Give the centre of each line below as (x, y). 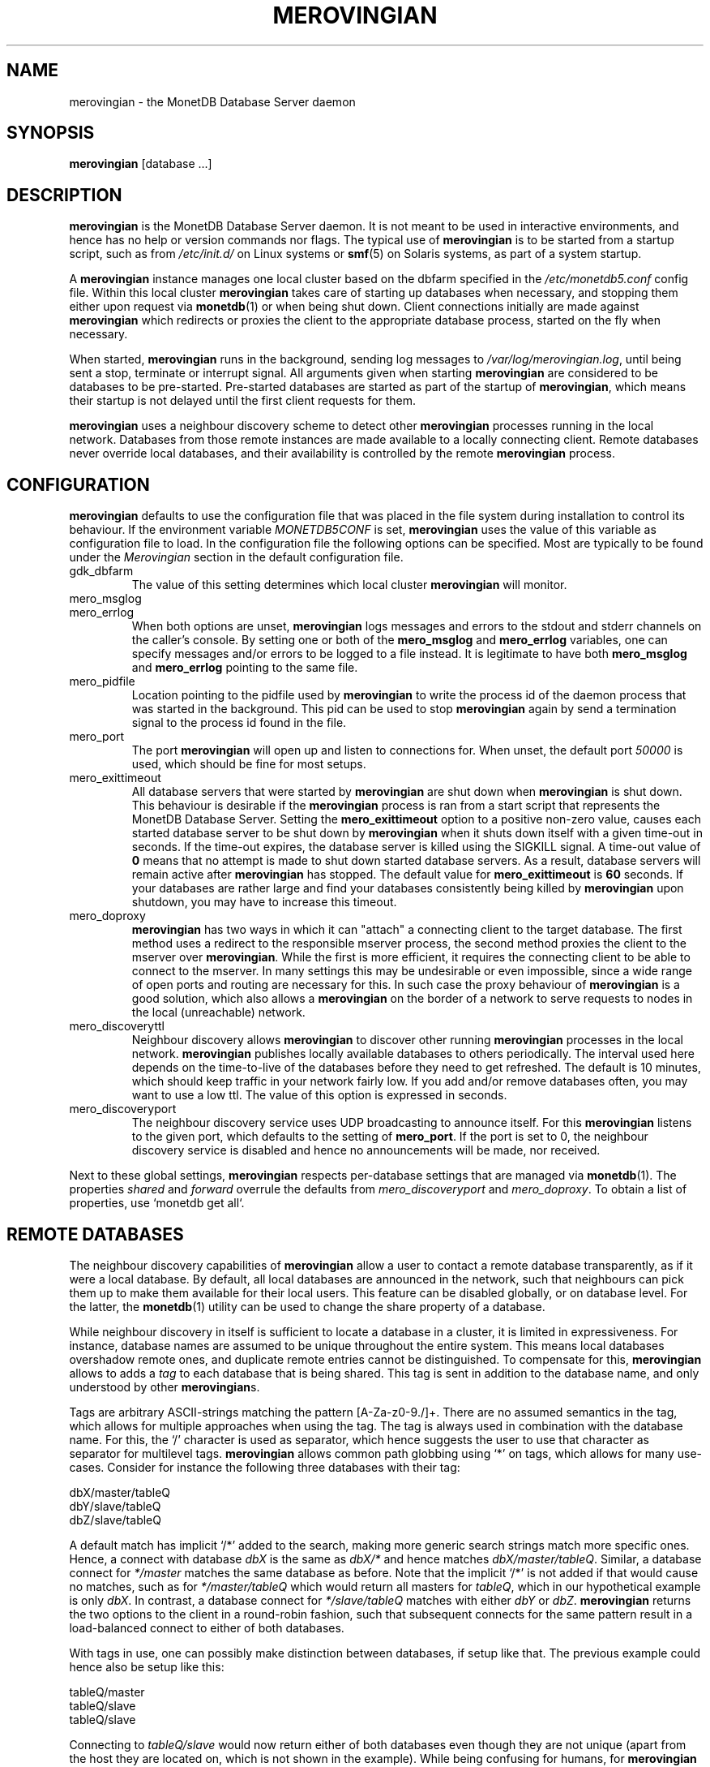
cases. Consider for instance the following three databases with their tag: (265, 1467)
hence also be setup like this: (147, 1666)
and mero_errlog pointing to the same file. (245, 668)
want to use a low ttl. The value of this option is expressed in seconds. (319, 1095)
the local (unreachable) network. (218, 1012)
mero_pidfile (102, 681)
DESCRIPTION (64, 195)
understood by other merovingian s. (165, 1387)
